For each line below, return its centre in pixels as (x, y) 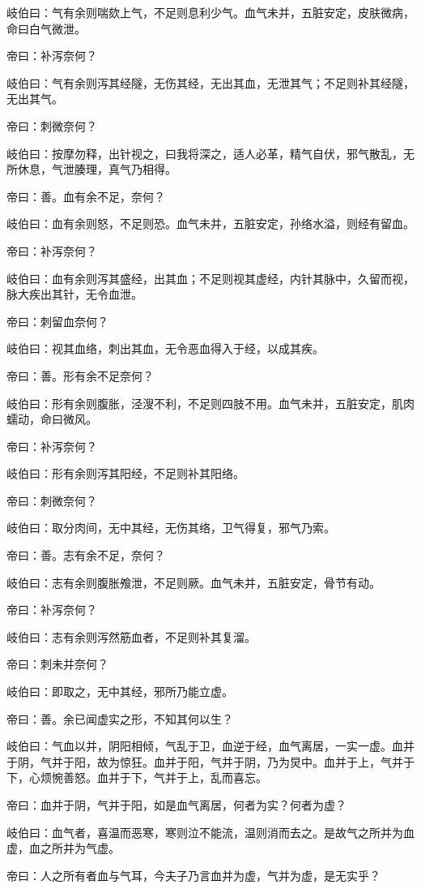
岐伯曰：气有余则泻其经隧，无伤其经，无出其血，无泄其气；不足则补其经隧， (210, 82)
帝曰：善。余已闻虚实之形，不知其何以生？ (120, 718)
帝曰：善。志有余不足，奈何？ (86, 555)
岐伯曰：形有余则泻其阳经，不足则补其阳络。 (125, 473)
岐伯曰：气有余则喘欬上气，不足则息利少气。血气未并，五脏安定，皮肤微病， (210, 12)
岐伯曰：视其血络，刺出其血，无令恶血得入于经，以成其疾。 (165, 348)
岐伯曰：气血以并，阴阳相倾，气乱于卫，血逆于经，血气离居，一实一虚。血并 (210, 746)
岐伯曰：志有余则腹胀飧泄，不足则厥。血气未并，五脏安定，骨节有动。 (193, 582)
